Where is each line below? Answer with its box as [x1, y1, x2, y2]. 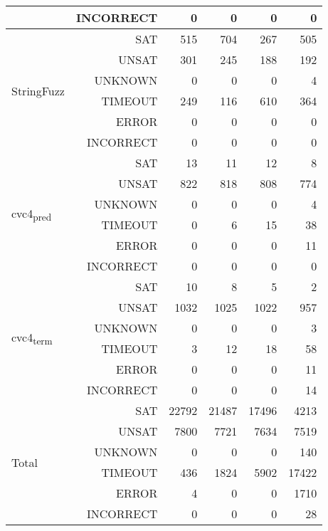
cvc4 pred [11, 204, 52, 224]
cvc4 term [11, 328, 53, 348]
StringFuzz [11, 82, 65, 99]
